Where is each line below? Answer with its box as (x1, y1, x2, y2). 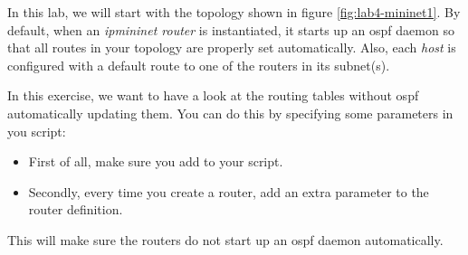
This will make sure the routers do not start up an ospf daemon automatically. (7, 230, 444, 249)
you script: (7, 121, 66, 140)
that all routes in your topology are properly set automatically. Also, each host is (7, 38, 456, 57)
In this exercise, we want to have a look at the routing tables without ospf (7, 86, 419, 105)
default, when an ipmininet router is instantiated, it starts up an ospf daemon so (7, 20, 454, 39)
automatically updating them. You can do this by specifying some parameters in (7, 103, 454, 122)
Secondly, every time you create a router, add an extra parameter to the (28, 182, 429, 201)
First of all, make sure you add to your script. (28, 152, 283, 171)
